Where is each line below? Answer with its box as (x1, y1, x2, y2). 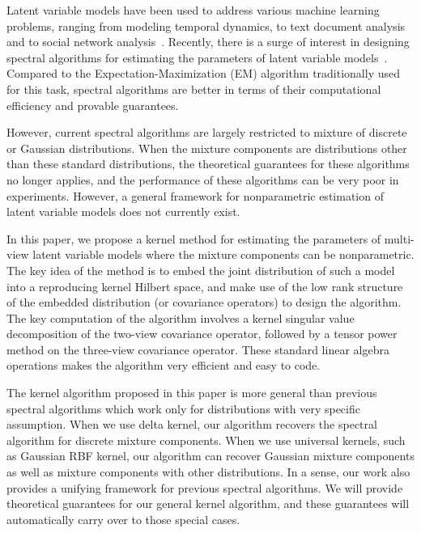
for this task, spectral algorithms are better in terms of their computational (6, 80, 381, 97)
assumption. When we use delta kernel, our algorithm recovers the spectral (6, 416, 377, 433)
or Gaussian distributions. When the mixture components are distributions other (6, 139, 407, 156)
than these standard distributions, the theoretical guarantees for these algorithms (6, 155, 410, 172)
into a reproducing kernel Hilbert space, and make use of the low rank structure (6, 277, 403, 294)
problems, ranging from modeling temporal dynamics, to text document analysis (6, 17, 406, 34)
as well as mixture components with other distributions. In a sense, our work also (6, 463, 410, 480)
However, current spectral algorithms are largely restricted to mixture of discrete (6, 124, 407, 141)
